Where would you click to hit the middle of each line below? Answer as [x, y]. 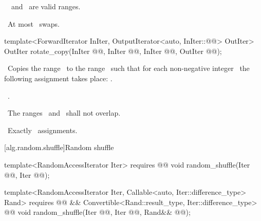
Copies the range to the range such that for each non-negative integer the [128, 68]
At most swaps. [33, 23]
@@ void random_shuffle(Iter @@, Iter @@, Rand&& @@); [97, 212]
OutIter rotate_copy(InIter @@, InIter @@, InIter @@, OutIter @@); [113, 51]
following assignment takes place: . [58, 78]
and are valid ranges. [46, 6]
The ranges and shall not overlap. [64, 113]
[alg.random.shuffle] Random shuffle [59, 147]
